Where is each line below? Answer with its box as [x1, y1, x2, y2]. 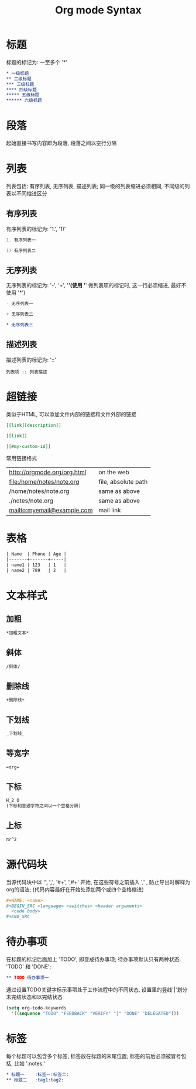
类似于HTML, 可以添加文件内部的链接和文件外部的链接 [6, 411, 136, 418]
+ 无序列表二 [6, 311, 33, 318]
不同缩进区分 [16, 190, 47, 197]
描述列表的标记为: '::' [6, 356, 57, 363]
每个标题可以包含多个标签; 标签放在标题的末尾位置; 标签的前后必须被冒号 [6, 1052, 181, 1059]
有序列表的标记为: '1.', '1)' [6, 225, 66, 232]
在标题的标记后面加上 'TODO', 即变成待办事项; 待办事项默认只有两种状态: [6, 956, 181, 963]
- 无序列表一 [6, 301, 33, 307]
